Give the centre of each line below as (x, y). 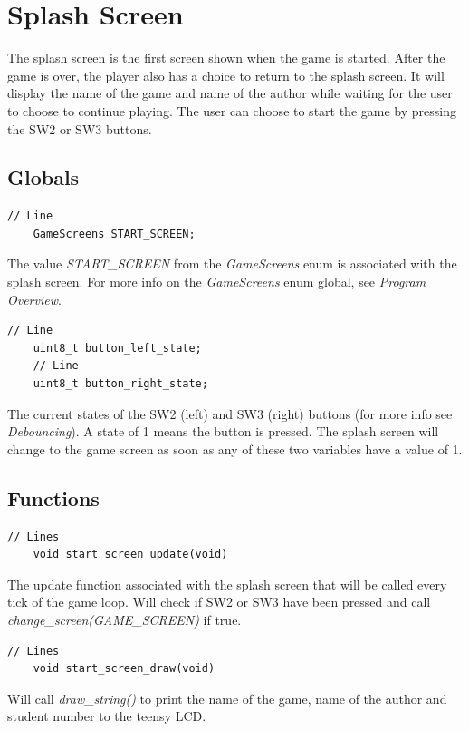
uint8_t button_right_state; (120, 384)
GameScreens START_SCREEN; (114, 234)
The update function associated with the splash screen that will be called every (227, 584)
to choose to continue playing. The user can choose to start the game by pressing (232, 110)
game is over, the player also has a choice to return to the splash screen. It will (226, 75)
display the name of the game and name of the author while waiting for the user (230, 93)
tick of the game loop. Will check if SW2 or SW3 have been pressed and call (219, 602)
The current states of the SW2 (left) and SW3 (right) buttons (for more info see (230, 413)
